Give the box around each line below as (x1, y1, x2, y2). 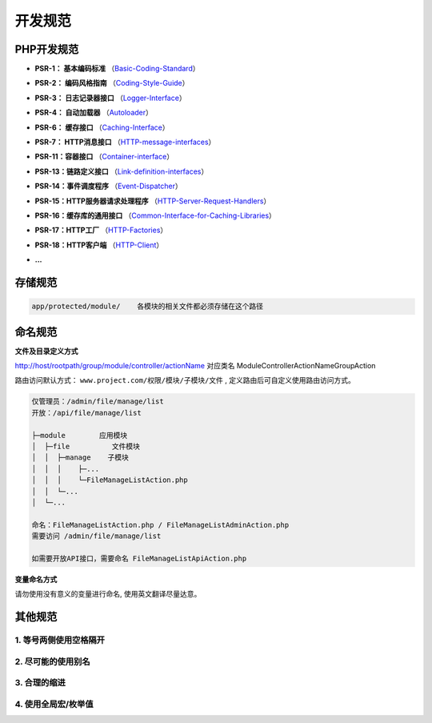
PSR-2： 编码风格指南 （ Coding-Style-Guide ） (34, 78, 190, 88)
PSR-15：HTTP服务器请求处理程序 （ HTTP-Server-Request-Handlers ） (34, 196, 271, 206)
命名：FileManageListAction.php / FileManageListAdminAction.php (31, 520, 290, 529)
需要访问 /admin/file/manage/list (31, 532, 162, 540)
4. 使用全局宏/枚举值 (14, 698, 94, 709)
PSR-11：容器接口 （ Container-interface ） (34, 152, 174, 162)
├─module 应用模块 (31, 431, 128, 440)
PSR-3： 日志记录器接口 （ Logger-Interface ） (34, 93, 187, 102)
